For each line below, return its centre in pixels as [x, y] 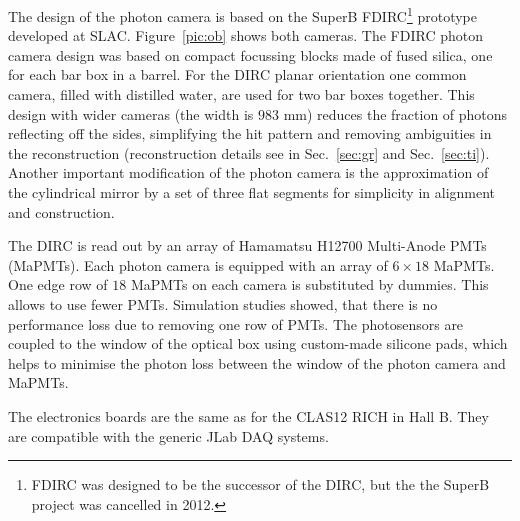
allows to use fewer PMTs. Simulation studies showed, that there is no [223, 303]
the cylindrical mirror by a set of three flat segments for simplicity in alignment [252, 192]
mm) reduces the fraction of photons [395, 113]
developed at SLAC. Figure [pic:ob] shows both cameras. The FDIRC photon [245, 35]
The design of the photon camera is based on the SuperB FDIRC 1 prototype [242, 14]
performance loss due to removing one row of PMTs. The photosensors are [236, 323]
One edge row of [58, 284]
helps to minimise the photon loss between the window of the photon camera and [257, 362]
